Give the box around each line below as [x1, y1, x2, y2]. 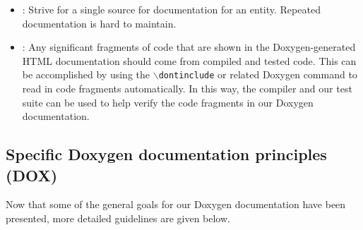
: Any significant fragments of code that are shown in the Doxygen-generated [22, 40, 356, 54]
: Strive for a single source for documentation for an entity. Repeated [22, 2, 321, 16]
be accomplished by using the [22, 67, 150, 82]
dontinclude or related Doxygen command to [158, 67, 357, 82]
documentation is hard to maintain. [22, 16, 177, 30]
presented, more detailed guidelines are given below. [6, 211, 230, 225]
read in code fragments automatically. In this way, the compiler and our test [22, 81, 352, 96]
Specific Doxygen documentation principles [6, 143, 327, 165]
